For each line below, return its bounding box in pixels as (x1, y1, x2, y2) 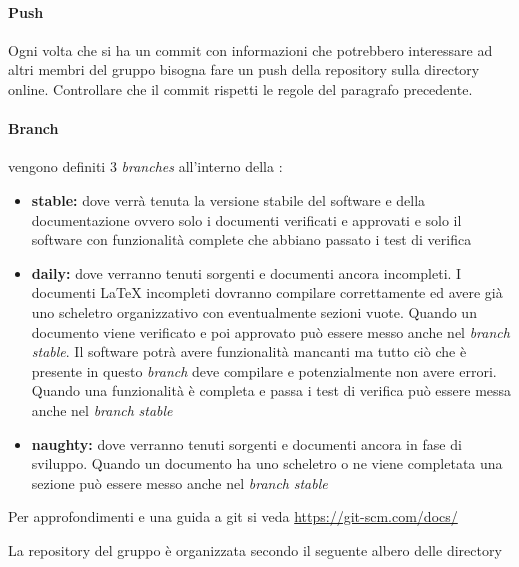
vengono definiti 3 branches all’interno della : (8, 156, 283, 177)
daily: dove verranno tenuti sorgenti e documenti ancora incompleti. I (31, 262, 462, 283)
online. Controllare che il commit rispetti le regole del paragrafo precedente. (8, 78, 473, 99)
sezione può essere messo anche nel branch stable (31, 472, 328, 493)
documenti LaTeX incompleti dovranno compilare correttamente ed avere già (31, 282, 503, 303)
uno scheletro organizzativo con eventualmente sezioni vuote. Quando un (31, 301, 477, 322)
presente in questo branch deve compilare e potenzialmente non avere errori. (31, 360, 497, 381)
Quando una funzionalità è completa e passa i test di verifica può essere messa (31, 380, 512, 401)
